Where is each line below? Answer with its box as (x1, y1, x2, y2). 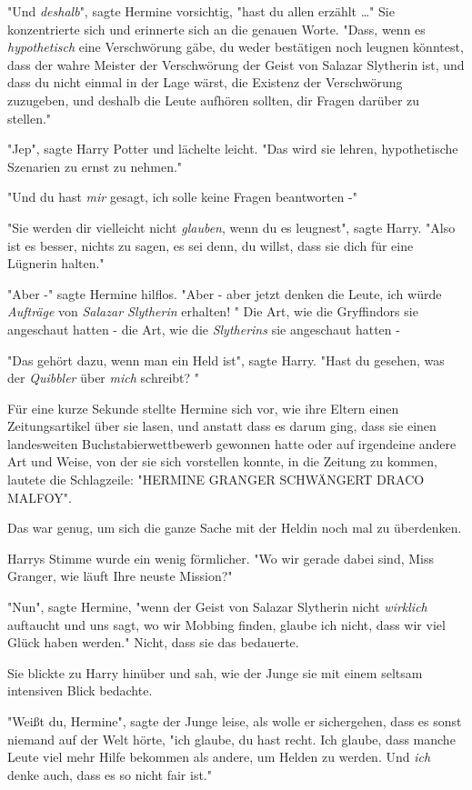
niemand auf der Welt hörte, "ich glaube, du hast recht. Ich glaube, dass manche (7, 729, 456, 748)
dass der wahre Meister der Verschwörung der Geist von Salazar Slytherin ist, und (7, 55, 465, 74)
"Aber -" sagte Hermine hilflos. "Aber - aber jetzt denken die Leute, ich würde (7, 284, 442, 303)
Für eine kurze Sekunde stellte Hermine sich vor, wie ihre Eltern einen (7, 398, 399, 417)
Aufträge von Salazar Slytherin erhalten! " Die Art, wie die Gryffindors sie (7, 302, 418, 321)
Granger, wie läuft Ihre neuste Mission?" (7, 566, 233, 585)
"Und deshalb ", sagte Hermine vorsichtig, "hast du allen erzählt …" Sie (7, 2, 395, 20)
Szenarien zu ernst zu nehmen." (7, 156, 183, 175)
